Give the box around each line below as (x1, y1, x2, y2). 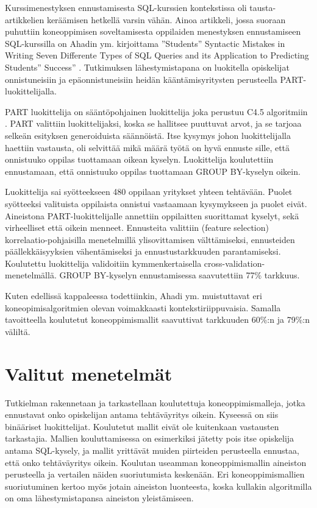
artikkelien (5, 13, 45, 26)
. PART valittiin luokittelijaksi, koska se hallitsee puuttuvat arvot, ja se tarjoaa (5, 117, 302, 130)
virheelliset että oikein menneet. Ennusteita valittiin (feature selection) (5, 221, 269, 234)
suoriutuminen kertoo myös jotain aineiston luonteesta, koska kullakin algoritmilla (5, 479, 312, 492)
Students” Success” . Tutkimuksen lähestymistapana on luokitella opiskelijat (5, 60, 290, 73)
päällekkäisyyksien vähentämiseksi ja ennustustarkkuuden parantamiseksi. (5, 245, 281, 258)
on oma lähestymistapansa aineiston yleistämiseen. (5, 492, 194, 504)
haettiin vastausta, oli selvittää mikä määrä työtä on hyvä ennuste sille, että (5, 141, 290, 153)
